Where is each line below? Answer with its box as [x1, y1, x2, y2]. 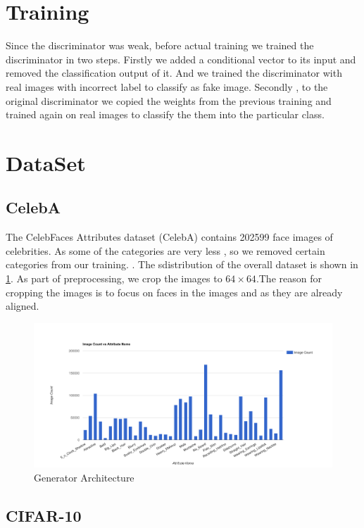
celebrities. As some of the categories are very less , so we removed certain [6, 243, 325, 258]
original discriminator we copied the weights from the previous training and [6, 93, 332, 108]
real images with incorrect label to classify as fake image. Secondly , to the [6, 79, 328, 94]
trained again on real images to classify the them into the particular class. [6, 107, 325, 122]
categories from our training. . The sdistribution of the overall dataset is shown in [6, 257, 358, 272]
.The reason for [256, 271, 322, 286]
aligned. [6, 298, 39, 313]
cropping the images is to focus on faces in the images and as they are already [6, 284, 343, 299]
